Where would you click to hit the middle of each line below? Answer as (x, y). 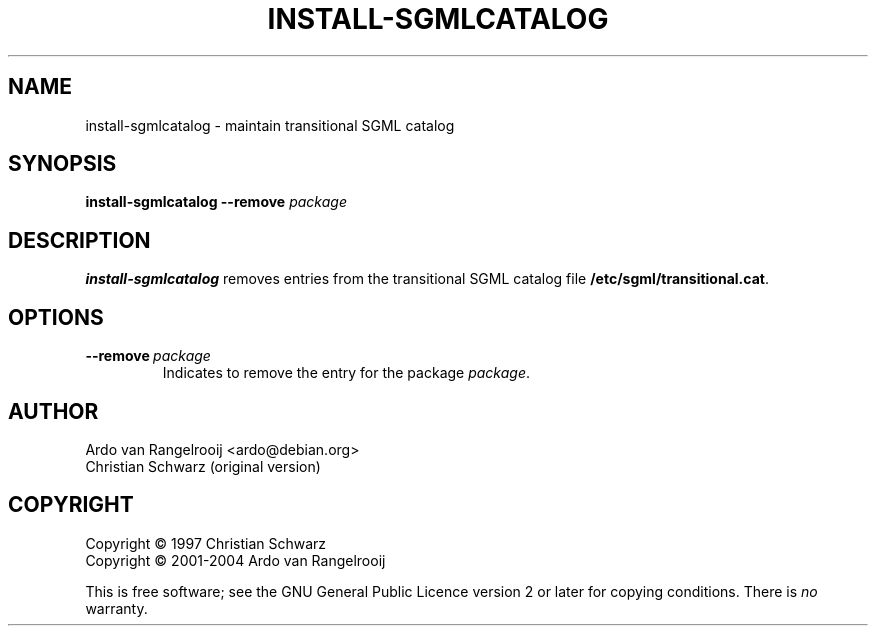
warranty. (116, 608)
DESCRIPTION (79, 240)
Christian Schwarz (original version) (203, 466)
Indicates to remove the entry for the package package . (346, 373)
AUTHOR (53, 411)
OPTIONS (56, 317)
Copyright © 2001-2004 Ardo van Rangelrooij (235, 560)
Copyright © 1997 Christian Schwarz (206, 543)
